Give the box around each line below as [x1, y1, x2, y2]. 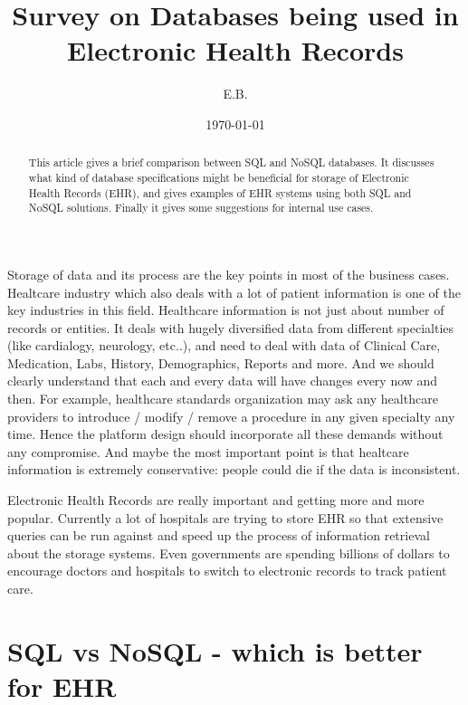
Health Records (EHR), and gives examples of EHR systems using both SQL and [28, 185, 412, 200]
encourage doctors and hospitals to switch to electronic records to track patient [7, 561, 447, 580]
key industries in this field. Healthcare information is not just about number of [7, 300, 444, 319]
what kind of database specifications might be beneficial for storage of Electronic [28, 169, 409, 185]
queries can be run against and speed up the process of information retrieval [7, 526, 430, 545]
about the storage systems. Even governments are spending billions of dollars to [7, 543, 450, 562]
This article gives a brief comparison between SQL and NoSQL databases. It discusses [28, 155, 435, 170]
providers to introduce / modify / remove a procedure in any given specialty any [7, 406, 455, 425]
